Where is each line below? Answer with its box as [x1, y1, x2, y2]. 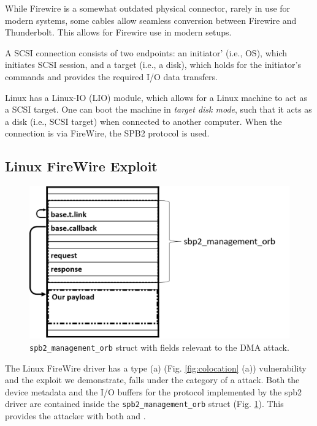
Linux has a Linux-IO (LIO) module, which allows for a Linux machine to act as [5, 91, 307, 103]
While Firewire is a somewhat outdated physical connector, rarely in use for [5, 2, 291, 14]
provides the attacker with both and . [5, 409, 146, 422]
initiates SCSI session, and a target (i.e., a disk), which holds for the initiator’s [5, 58, 301, 71]
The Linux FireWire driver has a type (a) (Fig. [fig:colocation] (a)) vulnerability [5, 361, 307, 374]
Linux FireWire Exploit [5, 157, 158, 176]
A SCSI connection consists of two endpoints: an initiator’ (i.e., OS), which [5, 46, 288, 59]
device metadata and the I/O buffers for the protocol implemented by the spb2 [5, 385, 302, 398]
